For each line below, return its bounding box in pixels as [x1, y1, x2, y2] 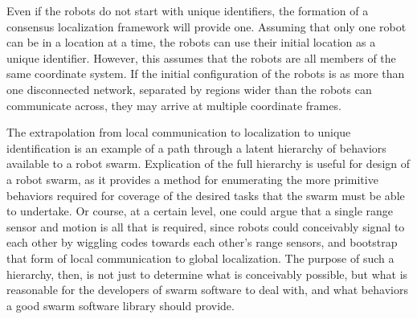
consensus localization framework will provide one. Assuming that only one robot [6, 18, 407, 35]
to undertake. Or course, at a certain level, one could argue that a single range [6, 202, 394, 219]
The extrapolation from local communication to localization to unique [6, 124, 351, 141]
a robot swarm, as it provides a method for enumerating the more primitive [6, 170, 378, 187]
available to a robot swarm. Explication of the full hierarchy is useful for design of [6, 155, 411, 172]
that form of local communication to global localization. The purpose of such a [6, 249, 395, 266]
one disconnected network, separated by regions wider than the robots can [6, 80, 372, 97]
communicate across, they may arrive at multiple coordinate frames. [6, 96, 341, 113]
